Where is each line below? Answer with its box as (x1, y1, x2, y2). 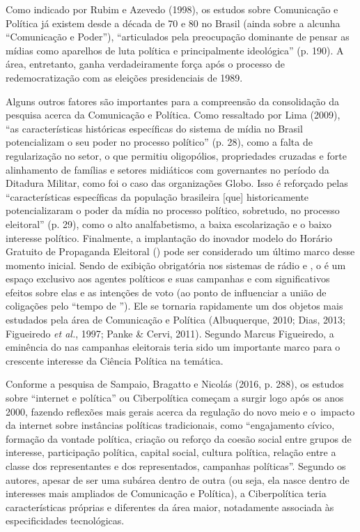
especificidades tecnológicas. (6, 513, 125, 528)
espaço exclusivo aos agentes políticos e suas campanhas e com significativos (6, 271, 330, 286)
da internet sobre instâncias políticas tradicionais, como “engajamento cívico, (6, 418, 335, 432)
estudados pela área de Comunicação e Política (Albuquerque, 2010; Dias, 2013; (6, 312, 345, 327)
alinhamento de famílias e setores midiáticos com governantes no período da (6, 162, 329, 176)
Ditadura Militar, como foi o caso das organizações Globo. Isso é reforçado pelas (6, 176, 348, 190)
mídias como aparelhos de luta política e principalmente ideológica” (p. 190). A (6, 43, 344, 57)
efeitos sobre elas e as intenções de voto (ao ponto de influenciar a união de (6, 284, 327, 299)
